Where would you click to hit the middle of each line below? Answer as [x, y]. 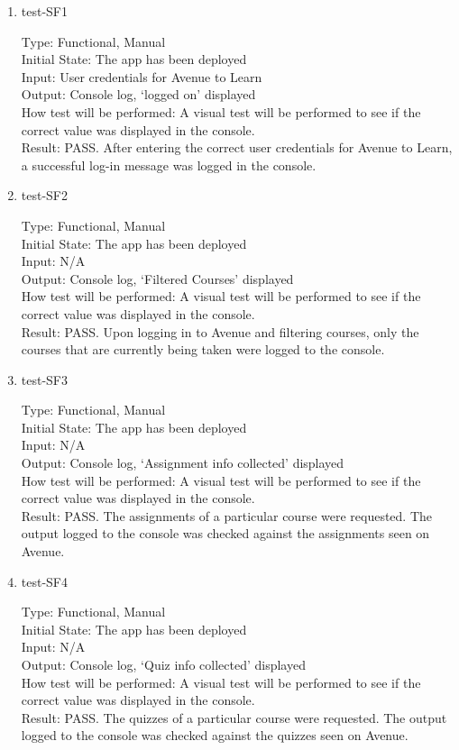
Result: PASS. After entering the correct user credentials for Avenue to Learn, [237, 147]
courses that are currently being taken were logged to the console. [203, 349]
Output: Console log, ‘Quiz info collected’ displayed [163, 664]
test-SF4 [45, 581]
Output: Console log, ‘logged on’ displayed [138, 94]
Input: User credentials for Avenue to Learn [142, 76]
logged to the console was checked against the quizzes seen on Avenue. [215, 735]
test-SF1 [45, 11]
